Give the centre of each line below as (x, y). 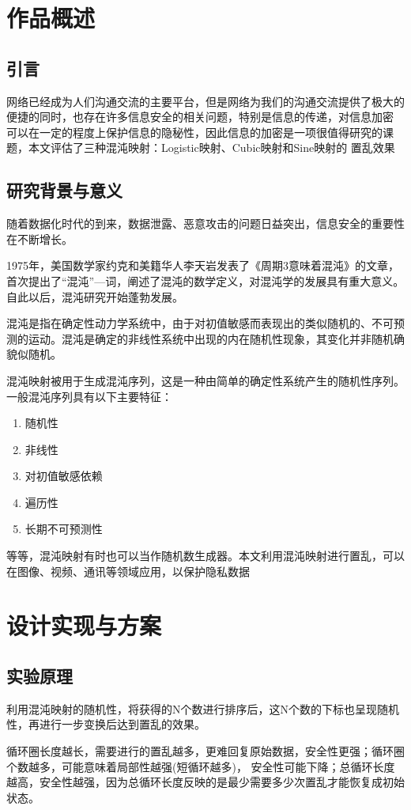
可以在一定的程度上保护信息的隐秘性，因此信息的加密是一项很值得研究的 (194, 132)
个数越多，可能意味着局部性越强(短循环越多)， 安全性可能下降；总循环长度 (201, 766)
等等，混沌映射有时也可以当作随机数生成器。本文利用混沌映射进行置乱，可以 (205, 556)
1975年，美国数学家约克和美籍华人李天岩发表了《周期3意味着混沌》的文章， (203, 265)
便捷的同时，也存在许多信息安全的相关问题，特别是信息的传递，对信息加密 (200, 117)
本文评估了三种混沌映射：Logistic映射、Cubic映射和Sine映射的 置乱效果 (211, 148)
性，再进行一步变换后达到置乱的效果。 (106, 724)
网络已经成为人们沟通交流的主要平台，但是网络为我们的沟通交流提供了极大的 (205, 101)
